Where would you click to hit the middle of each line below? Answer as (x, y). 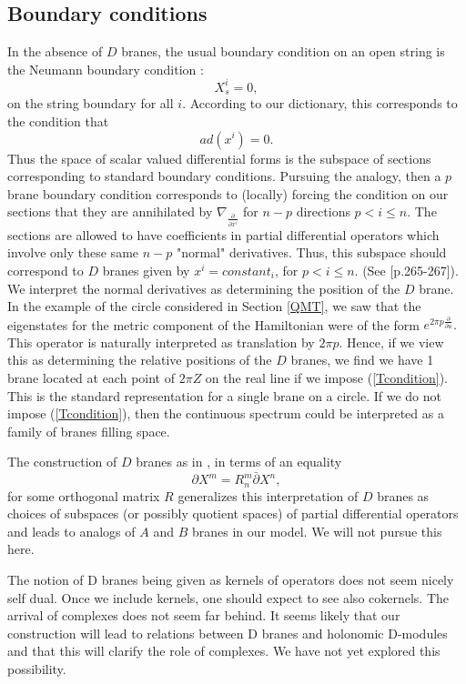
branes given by (146, 270)
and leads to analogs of (71, 531)
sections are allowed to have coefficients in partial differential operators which (223, 234)
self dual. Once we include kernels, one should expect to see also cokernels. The (228, 597)
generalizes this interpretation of (268, 495)
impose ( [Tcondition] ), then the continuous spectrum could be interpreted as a (226, 413)
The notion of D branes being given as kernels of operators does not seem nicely (231, 580)
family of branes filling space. (89, 431)
